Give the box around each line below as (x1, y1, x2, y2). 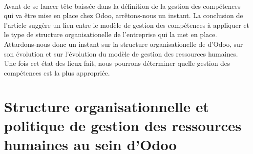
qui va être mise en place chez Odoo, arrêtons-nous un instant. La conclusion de (4, 10, 243, 20)
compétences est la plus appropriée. (4, 67, 110, 77)
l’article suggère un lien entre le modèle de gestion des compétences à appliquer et (4, 19, 250, 30)
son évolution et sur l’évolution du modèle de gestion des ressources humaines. (4, 48, 238, 58)
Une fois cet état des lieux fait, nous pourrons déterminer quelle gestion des (4, 58, 230, 68)
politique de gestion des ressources (4, 115, 242, 135)
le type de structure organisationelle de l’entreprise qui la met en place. (4, 29, 217, 39)
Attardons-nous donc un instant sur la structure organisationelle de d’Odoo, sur (4, 38, 243, 49)
